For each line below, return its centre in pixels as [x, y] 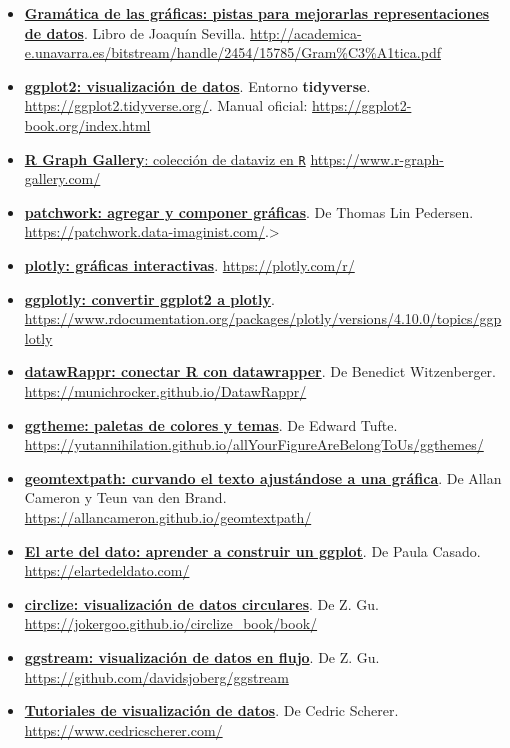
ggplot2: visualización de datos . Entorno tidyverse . [197, 85]
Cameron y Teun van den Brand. [125, 497]
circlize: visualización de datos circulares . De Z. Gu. [201, 603]
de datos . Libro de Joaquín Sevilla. [135, 32]
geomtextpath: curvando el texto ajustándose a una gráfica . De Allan [263, 477]
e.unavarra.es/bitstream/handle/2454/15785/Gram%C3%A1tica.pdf [232, 52]
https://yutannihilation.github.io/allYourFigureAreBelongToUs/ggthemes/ [254, 444]
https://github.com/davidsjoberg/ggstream [156, 676]
